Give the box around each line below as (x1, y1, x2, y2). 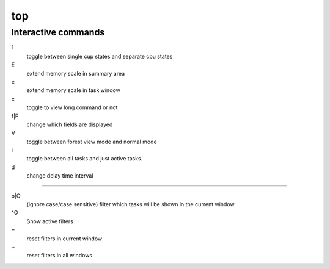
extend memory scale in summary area (26, 70, 125, 77)
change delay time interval (26, 172, 94, 179)
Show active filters (26, 217, 73, 225)
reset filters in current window (26, 235, 103, 242)
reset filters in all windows (26, 252, 93, 259)
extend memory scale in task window (26, 87, 120, 94)
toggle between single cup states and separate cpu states (26, 52, 173, 60)
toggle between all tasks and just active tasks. (26, 155, 143, 162)
